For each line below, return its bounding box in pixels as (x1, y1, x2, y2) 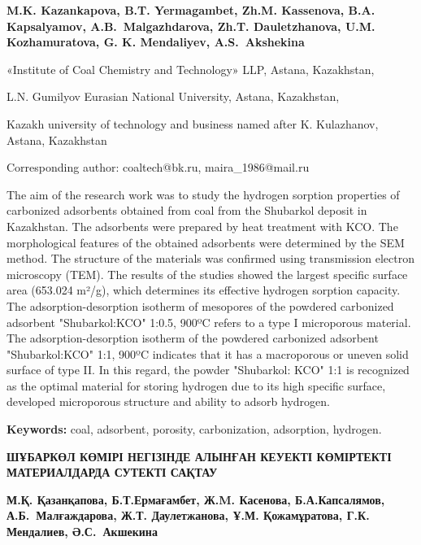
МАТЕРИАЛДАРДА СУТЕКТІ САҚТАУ (7, 464, 218, 481)
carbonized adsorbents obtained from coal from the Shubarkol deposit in (7, 202, 367, 219)
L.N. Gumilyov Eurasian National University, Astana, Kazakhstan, (7, 88, 340, 105)
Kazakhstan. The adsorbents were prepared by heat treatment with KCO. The (7, 217, 398, 234)
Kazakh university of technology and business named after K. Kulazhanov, (7, 115, 379, 132)
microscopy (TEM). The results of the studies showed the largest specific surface (7, 265, 408, 282)
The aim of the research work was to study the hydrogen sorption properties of (7, 185, 400, 203)
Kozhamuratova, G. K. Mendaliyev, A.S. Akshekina (7, 33, 305, 50)
